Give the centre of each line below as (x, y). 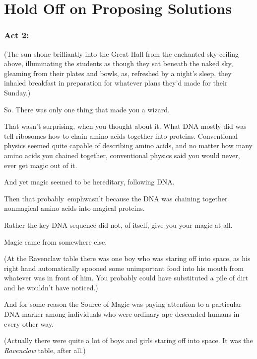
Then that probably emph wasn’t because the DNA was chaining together (116, 198)
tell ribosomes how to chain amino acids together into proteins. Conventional (121, 135)
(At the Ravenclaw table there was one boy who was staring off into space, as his (127, 258)
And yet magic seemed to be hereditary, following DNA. (89, 182)
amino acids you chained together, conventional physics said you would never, (122, 155)
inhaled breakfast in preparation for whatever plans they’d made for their (116, 83)
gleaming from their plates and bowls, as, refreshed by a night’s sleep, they (118, 73)
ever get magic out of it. (41, 165)
